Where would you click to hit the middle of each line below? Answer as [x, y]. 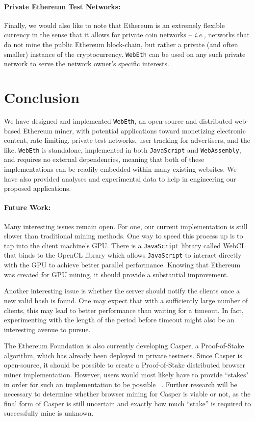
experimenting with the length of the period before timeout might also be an [119, 320]
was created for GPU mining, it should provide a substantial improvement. [116, 274]
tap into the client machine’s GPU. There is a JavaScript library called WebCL [125, 245]
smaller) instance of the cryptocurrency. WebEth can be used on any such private [125, 54]
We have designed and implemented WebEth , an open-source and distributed [118, 120]
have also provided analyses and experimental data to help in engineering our [120, 178]
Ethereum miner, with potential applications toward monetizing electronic [134, 130]
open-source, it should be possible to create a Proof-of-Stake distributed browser [125, 365]
